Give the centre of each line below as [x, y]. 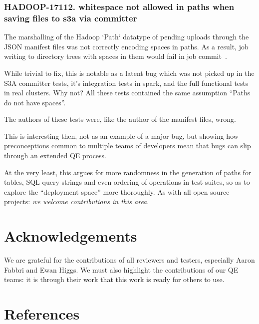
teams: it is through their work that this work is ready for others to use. [114, 279]
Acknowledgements [71, 236]
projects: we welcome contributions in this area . [77, 201]
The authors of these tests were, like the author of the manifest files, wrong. [120, 119]
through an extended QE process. [55, 156]
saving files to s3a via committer [71, 18]
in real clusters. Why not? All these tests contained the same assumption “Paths [127, 93]
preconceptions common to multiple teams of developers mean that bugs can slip [128, 146]
